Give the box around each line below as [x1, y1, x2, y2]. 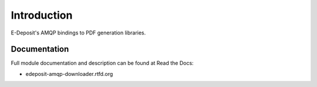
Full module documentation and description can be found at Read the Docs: [11, 60, 194, 67]
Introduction [11, 9, 73, 22]
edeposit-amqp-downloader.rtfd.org [25, 70, 113, 77]
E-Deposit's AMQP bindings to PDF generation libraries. [11, 29, 146, 36]
